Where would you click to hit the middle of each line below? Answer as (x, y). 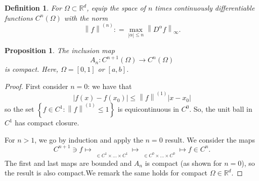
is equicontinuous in (148, 109)
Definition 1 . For (33, 8)
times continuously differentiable (205, 8)
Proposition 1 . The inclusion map (60, 50)
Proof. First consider (36, 86)
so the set (19, 109)
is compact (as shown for (183, 163)
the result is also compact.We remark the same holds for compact (106, 173)
